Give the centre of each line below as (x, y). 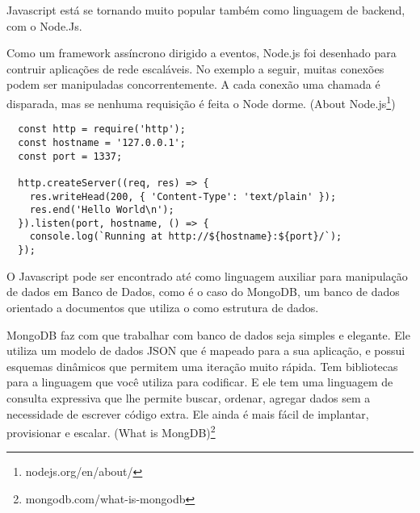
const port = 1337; (70, 156)
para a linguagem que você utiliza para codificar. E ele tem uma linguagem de (200, 382)
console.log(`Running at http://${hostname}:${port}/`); (186, 237)
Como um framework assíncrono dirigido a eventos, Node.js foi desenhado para (202, 53)
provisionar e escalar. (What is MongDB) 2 (111, 431)
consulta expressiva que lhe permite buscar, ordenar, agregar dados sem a (189, 397)
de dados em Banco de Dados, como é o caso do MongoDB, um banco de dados (203, 292)
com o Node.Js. (44, 25)
